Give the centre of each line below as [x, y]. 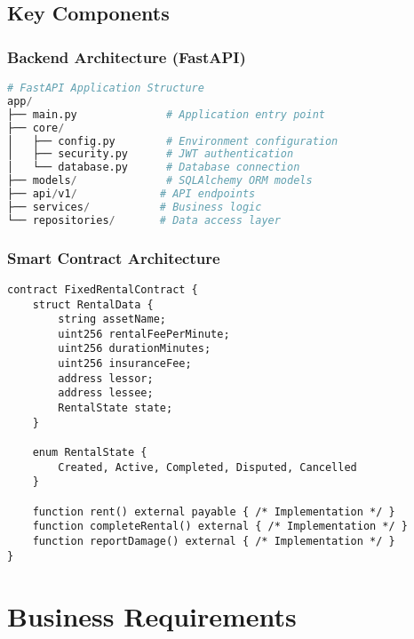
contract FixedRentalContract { [103, 289]
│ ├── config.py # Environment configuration [173, 141]
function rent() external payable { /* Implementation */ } [214, 511]
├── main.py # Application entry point [166, 114]
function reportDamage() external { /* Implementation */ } [214, 541]
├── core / [36, 128]
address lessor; [106, 378]
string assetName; [112, 319]
